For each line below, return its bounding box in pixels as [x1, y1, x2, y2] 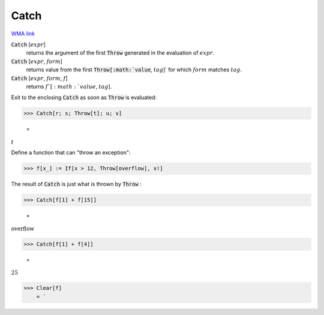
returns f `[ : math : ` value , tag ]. [26, 83, 112, 90]
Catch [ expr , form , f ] [11, 74, 68, 82]
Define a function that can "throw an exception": [11, 149, 131, 156]
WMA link [11, 30, 35, 37]
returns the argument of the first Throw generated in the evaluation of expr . [26, 49, 215, 56]
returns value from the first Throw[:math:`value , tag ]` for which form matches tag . [26, 66, 242, 73]
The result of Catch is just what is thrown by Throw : [11, 181, 142, 188]
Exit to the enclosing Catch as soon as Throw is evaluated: [11, 94, 157, 101]
